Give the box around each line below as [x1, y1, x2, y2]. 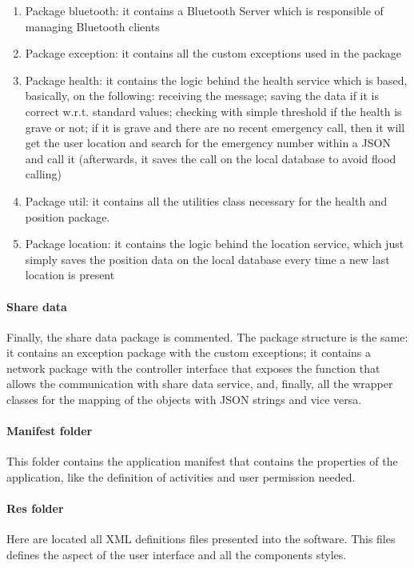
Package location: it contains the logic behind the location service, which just [25, 235, 404, 252]
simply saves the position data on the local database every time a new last [25, 250, 390, 267]
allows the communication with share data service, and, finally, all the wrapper [6, 375, 393, 392]
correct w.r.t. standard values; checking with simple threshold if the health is [25, 102, 402, 119]
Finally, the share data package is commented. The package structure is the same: [6, 328, 408, 345]
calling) [25, 166, 62, 182]
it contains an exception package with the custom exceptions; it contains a [6, 344, 372, 361]
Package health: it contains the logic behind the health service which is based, [25, 71, 408, 88]
